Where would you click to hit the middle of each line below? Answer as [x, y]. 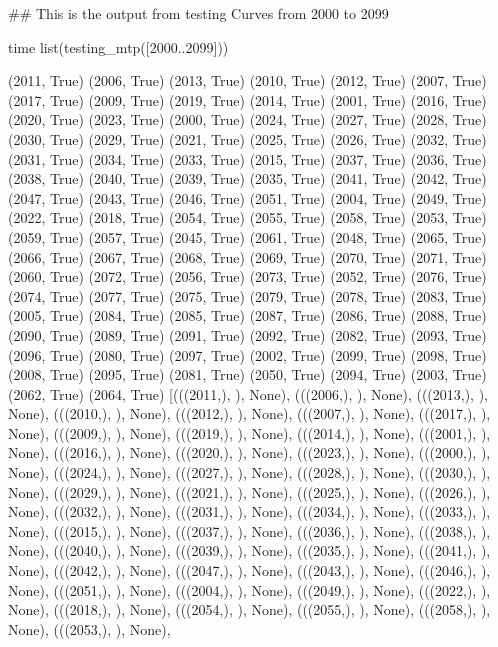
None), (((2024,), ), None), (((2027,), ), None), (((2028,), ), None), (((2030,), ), [249, 472]
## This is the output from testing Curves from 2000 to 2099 [198, 13]
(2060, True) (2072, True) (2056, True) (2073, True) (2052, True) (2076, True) [247, 276]
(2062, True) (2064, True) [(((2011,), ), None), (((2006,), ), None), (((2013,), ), [248, 393]
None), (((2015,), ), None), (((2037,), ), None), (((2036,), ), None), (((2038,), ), [249, 530]
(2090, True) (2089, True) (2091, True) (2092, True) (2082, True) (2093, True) [247, 334]
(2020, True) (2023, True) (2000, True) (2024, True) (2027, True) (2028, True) [247, 119]
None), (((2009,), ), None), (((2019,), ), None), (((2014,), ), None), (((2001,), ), [249, 432]
